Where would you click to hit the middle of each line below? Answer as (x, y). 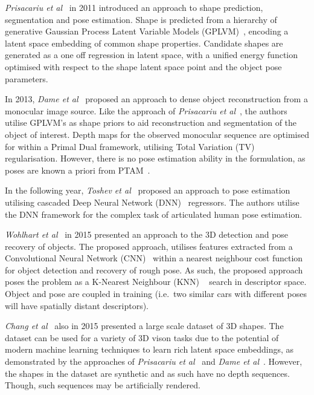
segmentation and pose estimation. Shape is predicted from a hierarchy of (141, 19)
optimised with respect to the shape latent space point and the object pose (143, 66)
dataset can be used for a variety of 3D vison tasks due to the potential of (142, 337)
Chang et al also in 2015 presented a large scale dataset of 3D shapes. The (144, 326)
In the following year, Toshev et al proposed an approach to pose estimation (148, 190)
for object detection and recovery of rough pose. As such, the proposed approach (154, 269)
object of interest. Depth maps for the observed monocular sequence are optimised (157, 134)
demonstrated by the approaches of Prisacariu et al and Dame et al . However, (154, 361)
